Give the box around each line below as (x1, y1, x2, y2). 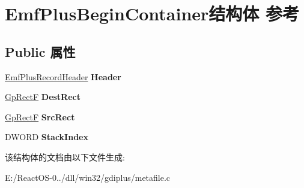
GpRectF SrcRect (5, 110, 75, 123)
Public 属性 (5, 42, 76, 60)
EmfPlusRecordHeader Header (5, 70, 121, 83)
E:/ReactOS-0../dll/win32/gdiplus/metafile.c (5, 171, 171, 183)
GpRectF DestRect (5, 90, 81, 103)
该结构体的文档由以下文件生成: (5, 150, 125, 163)
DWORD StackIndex (5, 131, 88, 143)
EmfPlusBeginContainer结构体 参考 (5, 1, 300, 26)
